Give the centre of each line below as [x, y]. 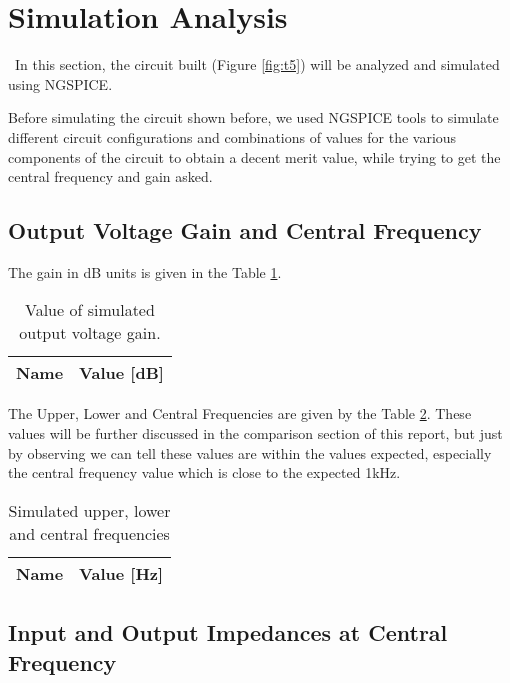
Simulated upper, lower [89, 510]
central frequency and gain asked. [110, 176]
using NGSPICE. [60, 83]
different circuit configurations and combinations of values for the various [232, 136]
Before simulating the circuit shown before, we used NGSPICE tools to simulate [253, 117]
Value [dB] [121, 373]
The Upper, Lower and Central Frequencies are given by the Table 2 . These [240, 413]
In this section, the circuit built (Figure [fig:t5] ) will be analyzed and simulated [257, 64]
